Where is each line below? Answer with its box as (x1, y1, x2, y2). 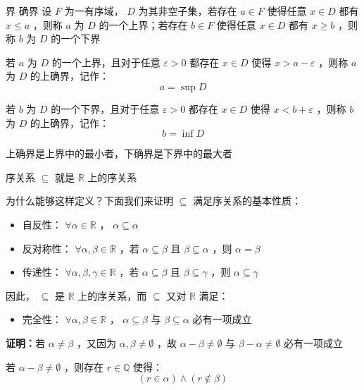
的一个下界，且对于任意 (51, 101, 160, 116)
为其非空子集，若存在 (138, 4, 237, 18)
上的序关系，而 (77, 288, 147, 303)
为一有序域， (64, 4, 124, 18)
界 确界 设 (6, 4, 52, 18)
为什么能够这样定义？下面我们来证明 (6, 193, 173, 208)
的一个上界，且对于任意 (51, 54, 161, 69)
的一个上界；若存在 (99, 17, 188, 32)
